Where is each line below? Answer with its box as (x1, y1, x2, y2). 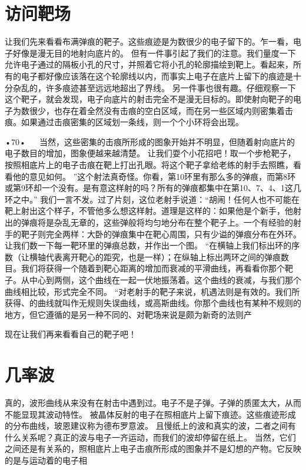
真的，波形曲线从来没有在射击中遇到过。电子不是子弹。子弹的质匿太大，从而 (5, 397, 301, 409)
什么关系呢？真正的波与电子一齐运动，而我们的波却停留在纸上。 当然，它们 (5, 431, 296, 443)
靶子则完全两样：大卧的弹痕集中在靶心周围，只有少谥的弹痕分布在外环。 (21, 227, 301, 240)
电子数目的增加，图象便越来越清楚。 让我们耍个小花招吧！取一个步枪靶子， (5, 147, 296, 159)
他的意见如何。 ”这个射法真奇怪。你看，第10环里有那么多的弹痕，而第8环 (12, 170, 296, 182)
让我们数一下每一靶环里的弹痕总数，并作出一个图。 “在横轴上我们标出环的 (5, 239, 292, 251)
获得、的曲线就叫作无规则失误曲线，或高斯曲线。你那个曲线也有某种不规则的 (5, 297, 301, 309)
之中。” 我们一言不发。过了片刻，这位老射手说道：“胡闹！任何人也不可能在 (12, 193, 300, 205)
